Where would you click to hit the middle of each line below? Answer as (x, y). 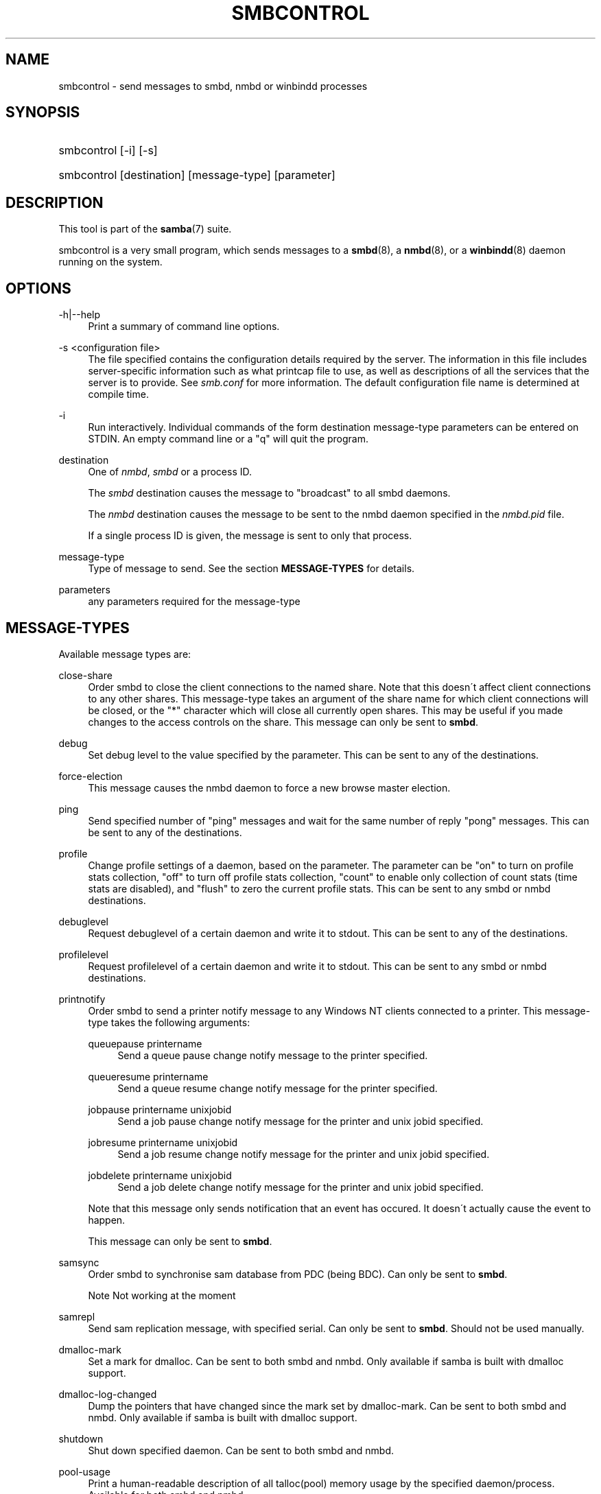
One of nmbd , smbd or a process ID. (170, 472)
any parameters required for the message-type (194, 602)
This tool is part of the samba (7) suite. (145, 229)
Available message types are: (125, 654)
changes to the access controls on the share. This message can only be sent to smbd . (283, 722)
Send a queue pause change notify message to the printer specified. (273, 1055)
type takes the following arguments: (169, 1022)
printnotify (82, 999)
